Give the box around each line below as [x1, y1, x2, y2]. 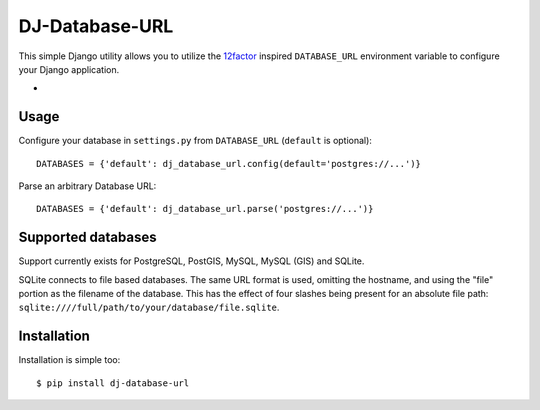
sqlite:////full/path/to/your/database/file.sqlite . [18, 301, 280, 314]
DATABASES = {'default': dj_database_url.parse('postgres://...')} [36, 203, 374, 215]
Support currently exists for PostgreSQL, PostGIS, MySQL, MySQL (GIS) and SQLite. [18, 255, 365, 267]
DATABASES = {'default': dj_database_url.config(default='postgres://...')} [36, 158, 422, 169]
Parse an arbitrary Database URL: [18, 180, 157, 192]
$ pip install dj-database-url [36, 377, 190, 389]
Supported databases [18, 229, 157, 246]
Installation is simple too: [18, 354, 121, 366]
